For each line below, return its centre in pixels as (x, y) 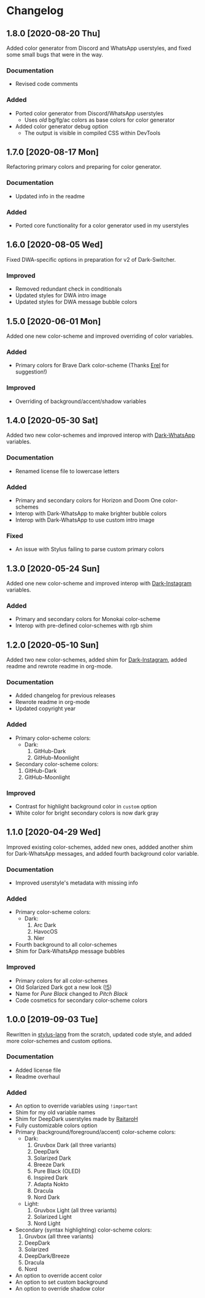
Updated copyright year (45, 709)
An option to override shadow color (60, 1289)
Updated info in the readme (50, 196)
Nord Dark (47, 1197)
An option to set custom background (61, 1282)
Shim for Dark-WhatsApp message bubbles (70, 951)
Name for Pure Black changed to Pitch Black (72, 993)
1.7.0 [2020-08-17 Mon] (53, 152)
